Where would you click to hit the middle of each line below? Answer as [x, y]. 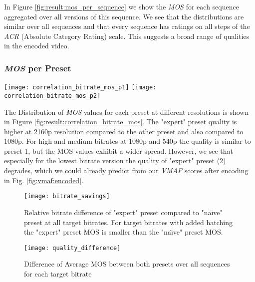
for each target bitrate [58, 273]
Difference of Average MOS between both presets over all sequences [127, 264]
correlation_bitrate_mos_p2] [52, 96]
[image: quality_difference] [72, 248]
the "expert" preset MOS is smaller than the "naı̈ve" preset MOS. [124, 232]
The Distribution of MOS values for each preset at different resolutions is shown [127, 112]
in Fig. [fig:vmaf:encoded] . [44, 180]
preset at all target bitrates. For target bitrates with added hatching [128, 222]
